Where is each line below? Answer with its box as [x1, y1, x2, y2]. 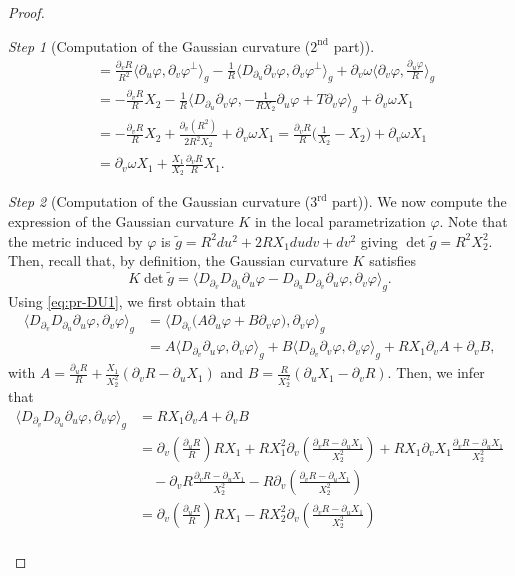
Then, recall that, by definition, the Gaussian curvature [8, 250, 348, 271]
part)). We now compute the [332, 191, 507, 212]
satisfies [369, 250, 417, 271]
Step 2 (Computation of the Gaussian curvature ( [8, 191, 311, 212]
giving [360, 230, 398, 251]
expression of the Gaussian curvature [8, 211, 234, 232]
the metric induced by [8, 230, 143, 251]
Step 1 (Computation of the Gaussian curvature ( [8, 35, 311, 56]
